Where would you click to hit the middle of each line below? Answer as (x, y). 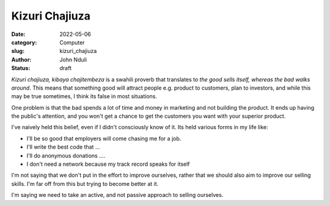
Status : (21, 68)
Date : (18, 34)
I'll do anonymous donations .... (66, 155)
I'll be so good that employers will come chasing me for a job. (104, 138)
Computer (72, 42)
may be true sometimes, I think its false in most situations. (84, 96)
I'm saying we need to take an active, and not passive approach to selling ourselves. (117, 195)
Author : (21, 59)
